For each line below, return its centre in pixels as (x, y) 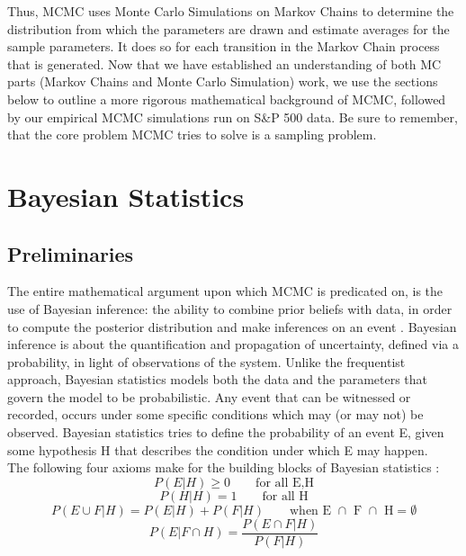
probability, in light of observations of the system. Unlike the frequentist (206, 361)
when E (310, 511)
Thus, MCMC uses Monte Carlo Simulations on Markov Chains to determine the (231, 11)
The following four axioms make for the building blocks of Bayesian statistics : (224, 467)
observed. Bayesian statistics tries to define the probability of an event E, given (226, 432)
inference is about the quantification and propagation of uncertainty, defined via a (233, 344)
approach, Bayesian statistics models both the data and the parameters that (218, 379)
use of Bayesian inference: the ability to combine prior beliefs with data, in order (230, 308)
